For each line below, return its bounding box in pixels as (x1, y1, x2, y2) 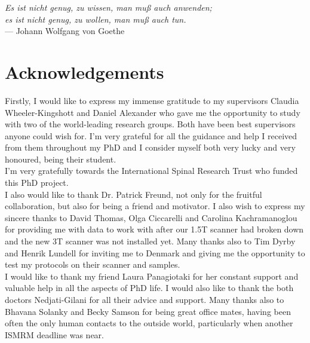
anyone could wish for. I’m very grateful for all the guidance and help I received (5, 129, 297, 142)
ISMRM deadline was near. (5, 328, 104, 341)
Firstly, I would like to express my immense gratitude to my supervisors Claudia (5, 94, 299, 106)
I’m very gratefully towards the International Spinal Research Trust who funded (5, 164, 298, 177)
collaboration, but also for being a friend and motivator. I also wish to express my (5, 200, 305, 212)
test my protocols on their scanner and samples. (5, 258, 180, 271)
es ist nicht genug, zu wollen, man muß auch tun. (5, 13, 186, 25)
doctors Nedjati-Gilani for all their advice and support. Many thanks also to (5, 293, 284, 305)
